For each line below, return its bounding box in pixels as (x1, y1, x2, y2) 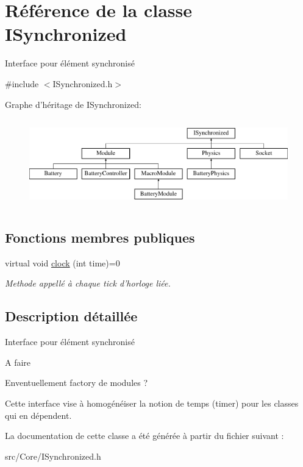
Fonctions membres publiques (5, 228, 195, 247)
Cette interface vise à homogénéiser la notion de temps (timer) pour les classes (5, 397, 299, 410)
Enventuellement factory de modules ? (5, 376, 148, 389)
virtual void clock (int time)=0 (5, 256, 120, 269)
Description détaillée (5, 307, 138, 326)
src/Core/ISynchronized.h (5, 449, 101, 462)
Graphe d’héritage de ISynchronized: (5, 98, 141, 110)
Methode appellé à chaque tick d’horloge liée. (5, 277, 171, 290)
